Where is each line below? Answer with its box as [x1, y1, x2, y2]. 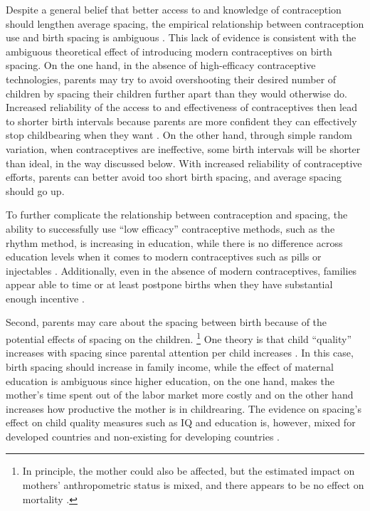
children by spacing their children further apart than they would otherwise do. [6, 85, 347, 100]
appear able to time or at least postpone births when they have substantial [6, 277, 333, 292]
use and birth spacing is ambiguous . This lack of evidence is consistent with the [6, 30, 356, 45]
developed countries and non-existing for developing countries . [6, 428, 280, 443]
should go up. [6, 183, 65, 198]
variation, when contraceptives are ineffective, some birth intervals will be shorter [6, 141, 361, 156]
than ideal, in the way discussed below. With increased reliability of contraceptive [6, 155, 362, 170]
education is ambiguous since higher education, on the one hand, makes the [6, 373, 334, 388]
